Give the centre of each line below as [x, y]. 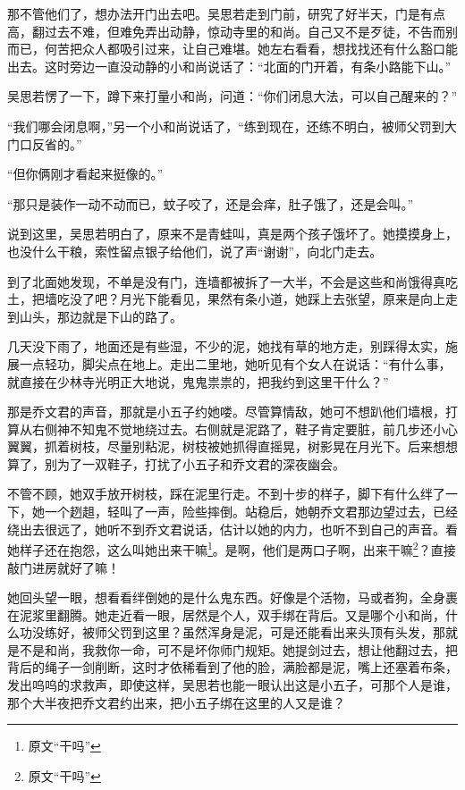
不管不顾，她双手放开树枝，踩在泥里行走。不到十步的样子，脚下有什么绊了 [226, 494]
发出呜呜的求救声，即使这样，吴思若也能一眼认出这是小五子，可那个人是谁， [232, 685]
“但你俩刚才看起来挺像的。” [85, 174]
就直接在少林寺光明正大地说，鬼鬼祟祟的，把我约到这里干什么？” [198, 381]
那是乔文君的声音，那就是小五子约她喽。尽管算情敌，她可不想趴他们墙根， [226, 412]
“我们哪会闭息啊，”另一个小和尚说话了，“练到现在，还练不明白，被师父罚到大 [232, 126]
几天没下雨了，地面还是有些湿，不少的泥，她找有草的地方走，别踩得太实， [226, 346]
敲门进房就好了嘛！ [63, 567]
